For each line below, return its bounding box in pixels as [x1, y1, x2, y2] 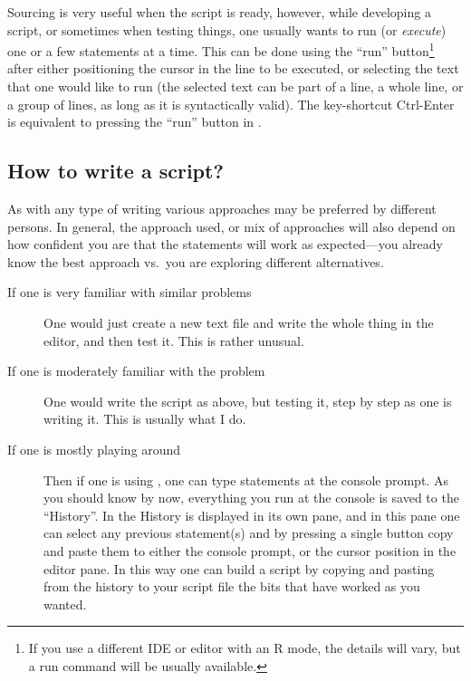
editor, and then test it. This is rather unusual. [43, 331, 304, 350]
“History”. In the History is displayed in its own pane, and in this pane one [43, 505, 460, 524]
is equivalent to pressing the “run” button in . [7, 112, 262, 131]
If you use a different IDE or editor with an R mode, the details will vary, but [28, 638, 461, 657]
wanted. [43, 594, 87, 613]
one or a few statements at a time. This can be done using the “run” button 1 [7, 39, 435, 60]
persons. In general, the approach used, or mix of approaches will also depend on [7, 216, 456, 235]
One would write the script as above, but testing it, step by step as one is [43, 391, 452, 410]
